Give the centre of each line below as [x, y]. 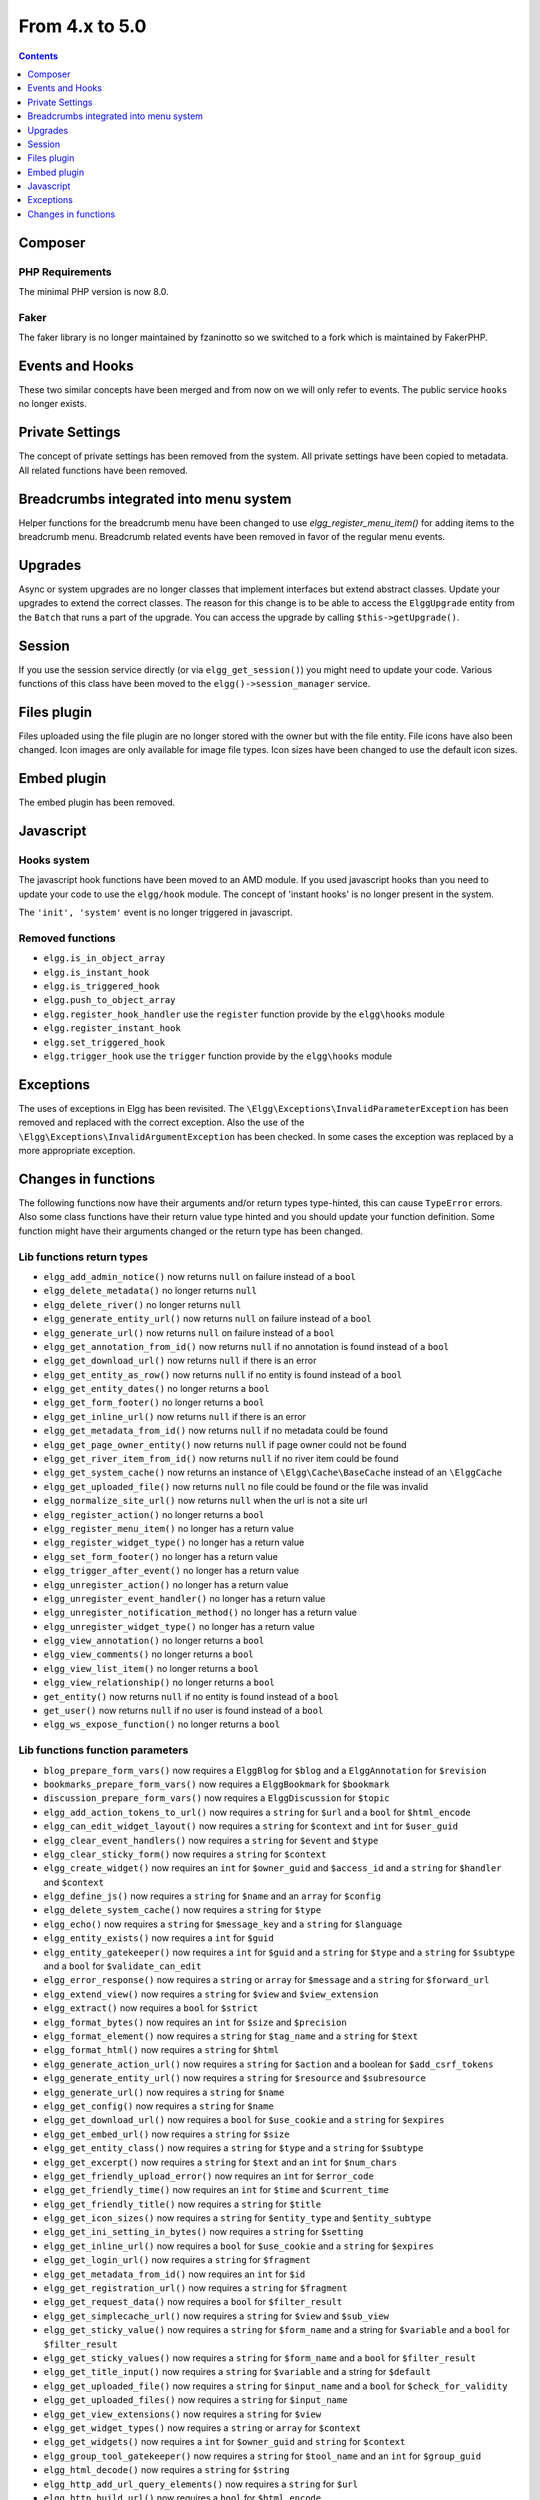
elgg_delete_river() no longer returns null [142, 1304]
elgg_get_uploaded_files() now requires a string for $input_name [195, 2400]
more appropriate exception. [77, 1151]
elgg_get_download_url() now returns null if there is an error [180, 1361]
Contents [38, 56]
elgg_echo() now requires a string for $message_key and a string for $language [223, 1924]
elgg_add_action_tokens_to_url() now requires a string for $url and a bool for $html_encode [257, 1812]
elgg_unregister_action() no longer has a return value [166, 1584]
